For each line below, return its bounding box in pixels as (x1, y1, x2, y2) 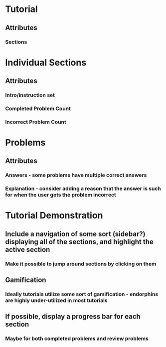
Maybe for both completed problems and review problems (5, 335, 149, 342)
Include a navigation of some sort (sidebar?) (5, 229, 146, 238)
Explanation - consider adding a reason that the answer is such (5, 185, 161, 192)
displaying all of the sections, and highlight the (5, 237, 154, 246)
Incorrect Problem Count (5, 118, 66, 125)
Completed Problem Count (5, 105, 71, 112)
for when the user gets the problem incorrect (5, 191, 116, 198)
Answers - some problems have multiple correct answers (5, 171, 147, 178)
